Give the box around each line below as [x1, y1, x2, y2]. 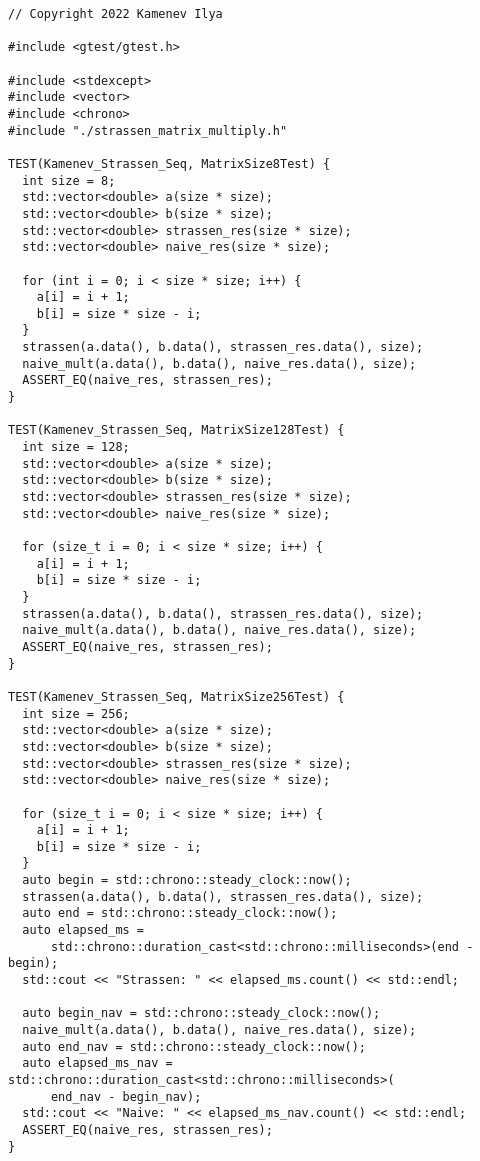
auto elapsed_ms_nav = [22, 1056, 173, 1071]
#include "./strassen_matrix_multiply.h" [8, 123, 288, 138]
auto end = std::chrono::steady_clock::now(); [22, 906, 338, 921]
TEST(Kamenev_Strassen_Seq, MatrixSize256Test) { [8, 689, 345, 704]
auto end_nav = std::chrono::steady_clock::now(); [22, 1039, 366, 1054]
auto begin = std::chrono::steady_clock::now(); [22, 873, 352, 888]
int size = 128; [22, 440, 130, 455]
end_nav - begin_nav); [50, 1089, 202, 1104]
